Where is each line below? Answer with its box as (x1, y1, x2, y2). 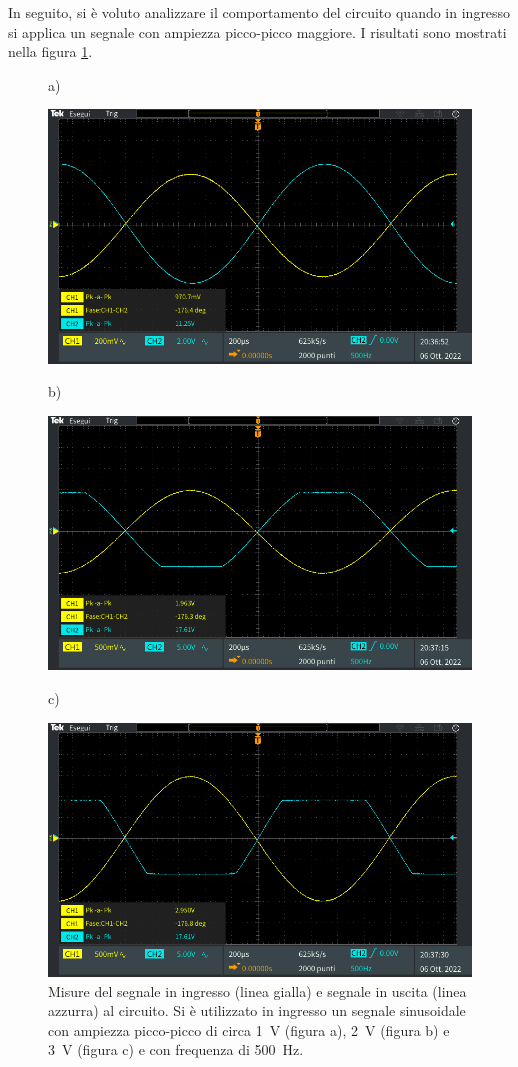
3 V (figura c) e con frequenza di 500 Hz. (48, 1039, 304, 1060)
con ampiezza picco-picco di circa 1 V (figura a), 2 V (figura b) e (48, 1019, 450, 1040)
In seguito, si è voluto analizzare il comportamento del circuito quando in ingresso (8, 2, 511, 22)
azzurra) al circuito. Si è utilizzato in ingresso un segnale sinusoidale (48, 1000, 466, 1021)
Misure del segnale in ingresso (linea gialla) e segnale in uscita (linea (48, 980, 467, 1001)
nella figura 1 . (8, 41, 93, 62)
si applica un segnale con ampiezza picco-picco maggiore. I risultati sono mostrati (8, 21, 507, 42)
